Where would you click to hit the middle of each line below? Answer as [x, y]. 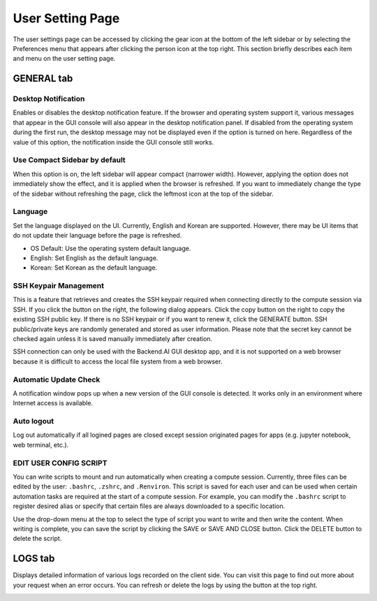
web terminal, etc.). [41, 444]
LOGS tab [34, 559]
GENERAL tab [43, 79]
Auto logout [34, 421]
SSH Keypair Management [59, 286]
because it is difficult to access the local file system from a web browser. [118, 361]
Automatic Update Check [57, 379]
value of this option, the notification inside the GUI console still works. [113, 142]
